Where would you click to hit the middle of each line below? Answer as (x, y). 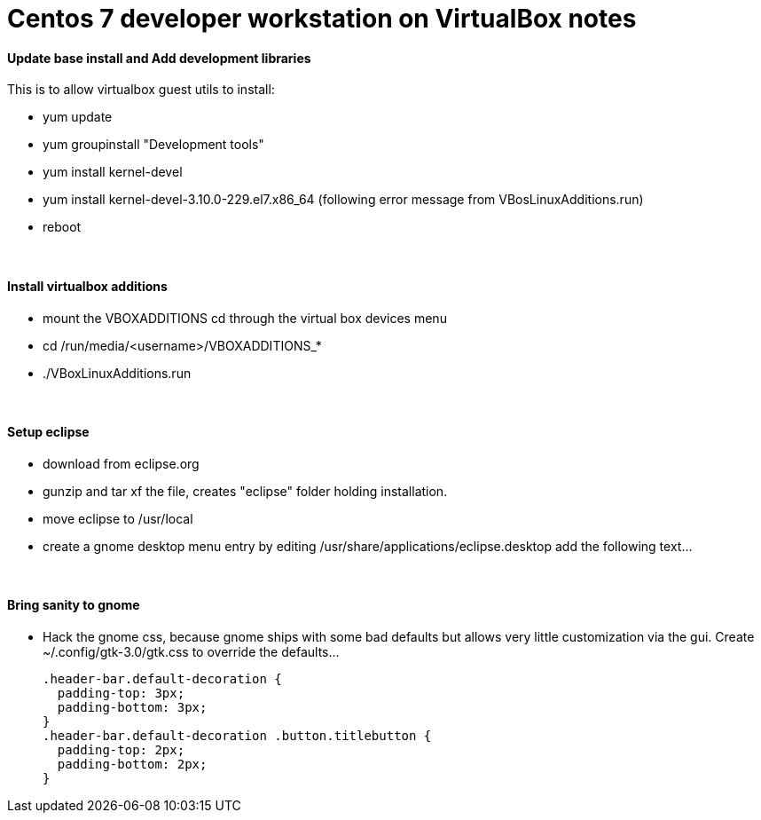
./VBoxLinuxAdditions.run (117, 373)
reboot (62, 227)
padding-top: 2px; (121, 750)
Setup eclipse (48, 432)
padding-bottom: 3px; (132, 708)
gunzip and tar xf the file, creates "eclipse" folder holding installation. (245, 491)
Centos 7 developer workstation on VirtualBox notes (322, 19)
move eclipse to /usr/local (118, 518)
